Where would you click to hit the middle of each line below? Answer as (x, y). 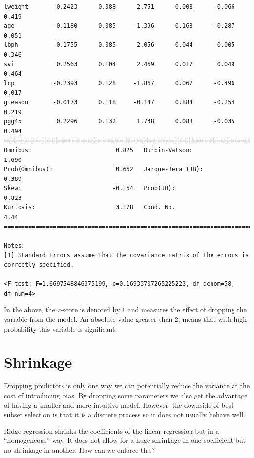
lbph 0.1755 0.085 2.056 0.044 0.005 (119, 45)
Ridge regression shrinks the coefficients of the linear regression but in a (112, 430)
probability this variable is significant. (61, 329)
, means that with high (212, 319)
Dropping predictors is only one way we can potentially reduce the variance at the (127, 386)
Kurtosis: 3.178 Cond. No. (90, 208)
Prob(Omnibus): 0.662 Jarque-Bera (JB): (104, 169)
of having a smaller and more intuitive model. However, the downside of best (119, 405)
